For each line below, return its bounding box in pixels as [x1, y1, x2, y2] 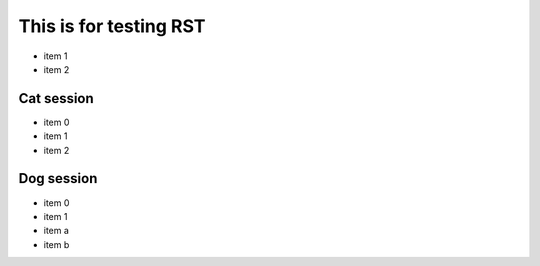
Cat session [18, 90, 94, 107]
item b [43, 238, 70, 250]
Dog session [18, 170, 98, 187]
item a [43, 225, 70, 237]
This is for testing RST [18, 15, 206, 37]
